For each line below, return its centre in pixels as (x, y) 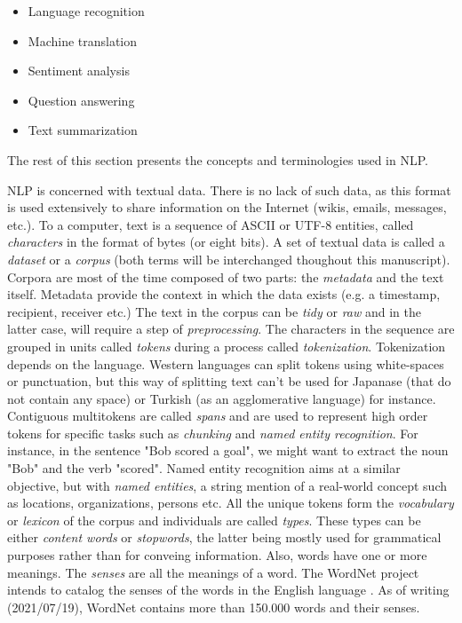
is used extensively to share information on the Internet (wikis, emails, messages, (227, 207)
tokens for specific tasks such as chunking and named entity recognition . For (213, 433)
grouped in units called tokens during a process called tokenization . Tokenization (227, 346)
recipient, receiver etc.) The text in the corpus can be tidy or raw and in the (214, 311)
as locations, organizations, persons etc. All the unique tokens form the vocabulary (231, 503)
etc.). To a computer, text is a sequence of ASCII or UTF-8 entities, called (211, 224)
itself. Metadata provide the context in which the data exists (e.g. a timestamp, (224, 294)
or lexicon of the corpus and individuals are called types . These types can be (214, 520)
